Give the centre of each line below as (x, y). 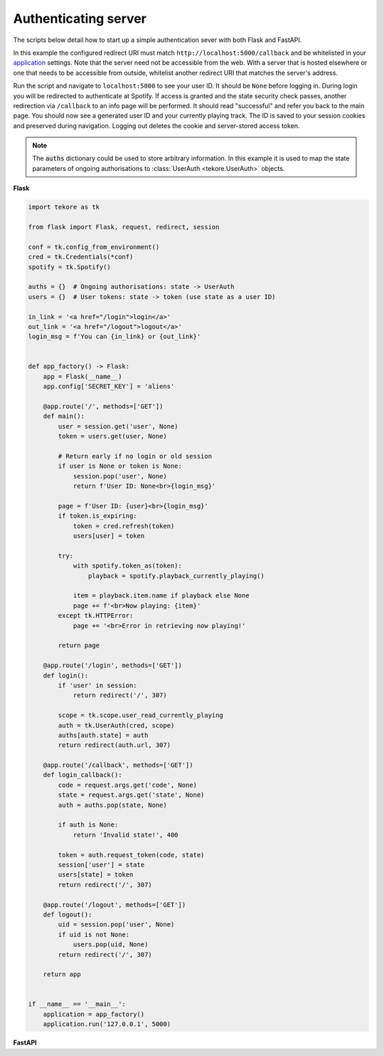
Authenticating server (80, 19)
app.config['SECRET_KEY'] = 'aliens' (109, 387)
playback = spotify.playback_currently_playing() (176, 576)
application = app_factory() (94, 1014)
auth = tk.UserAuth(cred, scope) (116, 725)
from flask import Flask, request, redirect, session (124, 227)
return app (62, 974)
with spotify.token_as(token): (128, 566)
